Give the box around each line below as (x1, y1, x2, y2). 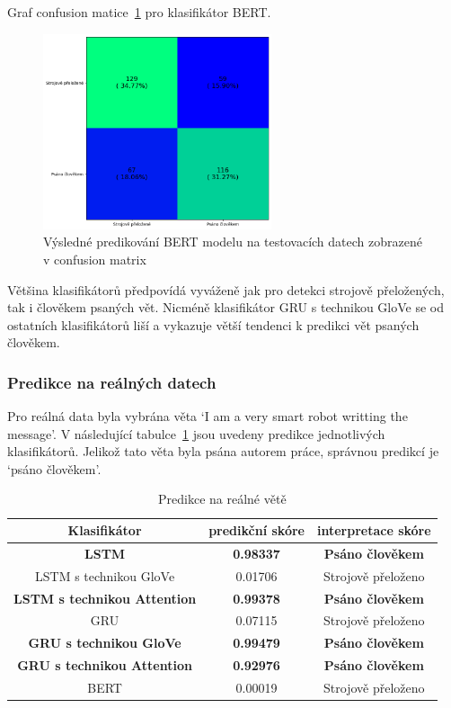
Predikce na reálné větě (158, 489, 287, 508)
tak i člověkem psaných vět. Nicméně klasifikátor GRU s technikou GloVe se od (7, 298, 445, 317)
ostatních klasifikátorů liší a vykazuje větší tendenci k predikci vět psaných (7, 315, 420, 334)
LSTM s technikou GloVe (34, 566, 175, 585)
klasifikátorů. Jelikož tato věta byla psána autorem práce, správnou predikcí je (7, 442, 439, 461)
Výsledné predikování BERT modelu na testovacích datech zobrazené (43, 232, 422, 251)
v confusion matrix (43, 249, 146, 268)
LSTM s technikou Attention (13, 588, 197, 607)
